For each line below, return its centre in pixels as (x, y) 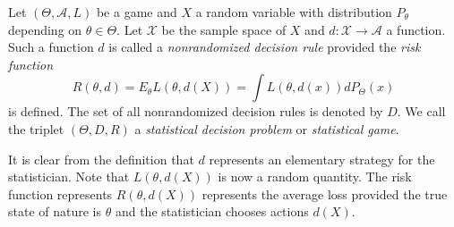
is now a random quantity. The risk (315, 177)
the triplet (36, 128)
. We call (421, 111)
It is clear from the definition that (101, 159)
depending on (45, 29)
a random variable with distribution (294, 12)
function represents (60, 193)
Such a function (51, 47)
